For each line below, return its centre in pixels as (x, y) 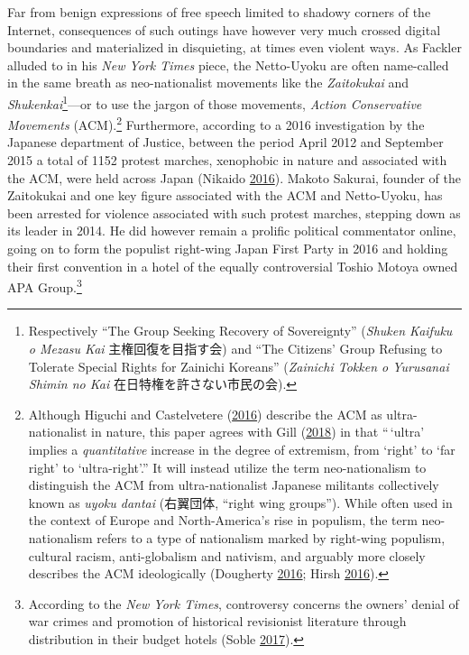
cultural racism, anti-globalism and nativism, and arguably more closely (227, 555)
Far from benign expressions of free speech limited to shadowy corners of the (219, 12)
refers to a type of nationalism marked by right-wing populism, (271, 538)
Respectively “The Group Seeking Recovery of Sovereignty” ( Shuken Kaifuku (240, 331)
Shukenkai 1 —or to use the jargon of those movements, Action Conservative (215, 102)
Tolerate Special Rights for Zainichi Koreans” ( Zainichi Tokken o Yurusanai (239, 366)
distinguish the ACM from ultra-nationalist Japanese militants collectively (234, 485)
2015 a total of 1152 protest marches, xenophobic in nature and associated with (227, 160)
